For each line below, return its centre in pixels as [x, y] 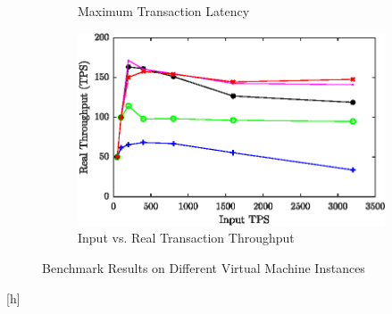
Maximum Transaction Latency [164, 11]
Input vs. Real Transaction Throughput [186, 238]
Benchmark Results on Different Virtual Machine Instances [204, 268]
